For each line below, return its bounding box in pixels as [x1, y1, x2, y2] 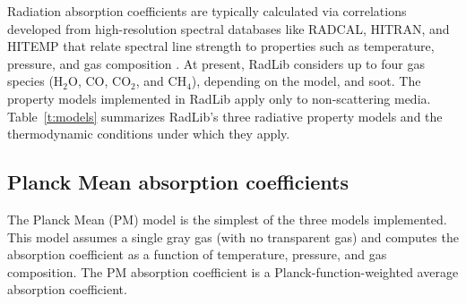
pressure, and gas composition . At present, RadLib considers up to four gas [7, 54, 425, 72]
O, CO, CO [68, 72, 132, 90]
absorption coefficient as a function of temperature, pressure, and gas [7, 245, 387, 264]
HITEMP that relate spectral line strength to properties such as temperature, [7, 37, 435, 55]
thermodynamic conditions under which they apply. [7, 124, 290, 143]
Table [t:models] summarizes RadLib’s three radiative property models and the [7, 106, 443, 125]
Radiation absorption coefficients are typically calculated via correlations [7, 2, 407, 20]
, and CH [135, 72, 187, 90]
